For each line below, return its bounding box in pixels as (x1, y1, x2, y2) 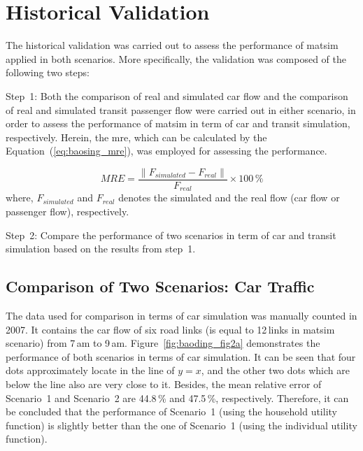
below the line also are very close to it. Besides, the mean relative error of (6, 376, 322, 391)
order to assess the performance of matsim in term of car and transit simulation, (6, 116, 350, 131)
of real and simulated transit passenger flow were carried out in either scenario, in (6, 102, 356, 117)
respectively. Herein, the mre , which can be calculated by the (6, 129, 267, 144)
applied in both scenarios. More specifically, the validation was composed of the (6, 51, 346, 66)
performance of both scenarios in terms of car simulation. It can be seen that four (6, 349, 356, 364)
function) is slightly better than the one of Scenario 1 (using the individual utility (6, 417, 357, 432)
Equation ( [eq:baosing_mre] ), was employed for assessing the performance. (6, 143, 327, 158)
